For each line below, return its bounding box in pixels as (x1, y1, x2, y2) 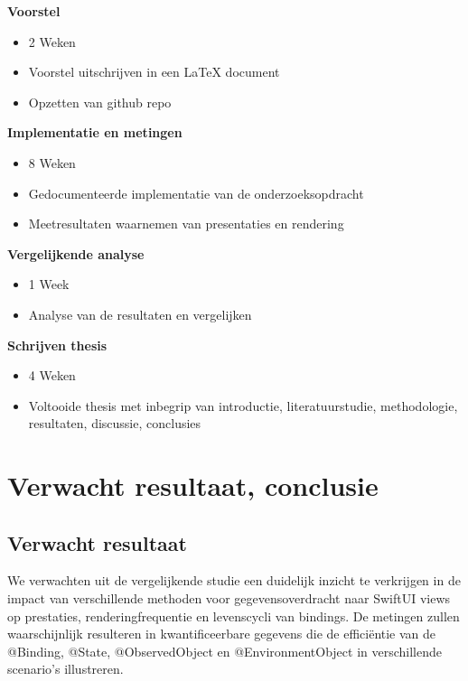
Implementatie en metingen (7, 123, 183, 142)
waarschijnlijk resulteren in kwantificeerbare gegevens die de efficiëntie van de (7, 624, 436, 643)
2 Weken (28, 32, 76, 51)
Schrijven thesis (7, 335, 108, 354)
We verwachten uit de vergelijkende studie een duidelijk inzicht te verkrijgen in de (7, 571, 461, 590)
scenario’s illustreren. (7, 659, 124, 678)
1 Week (28, 275, 70, 294)
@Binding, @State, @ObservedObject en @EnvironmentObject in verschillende (7, 641, 442, 660)
